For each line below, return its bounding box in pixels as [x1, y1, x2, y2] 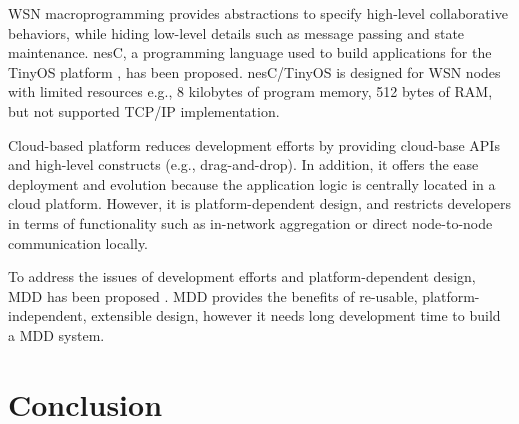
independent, [8, 305, 87, 326]
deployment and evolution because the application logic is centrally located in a [8, 173, 496, 194]
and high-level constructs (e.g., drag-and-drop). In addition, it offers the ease [8, 154, 479, 175]
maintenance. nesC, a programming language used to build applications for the [8, 42, 492, 63]
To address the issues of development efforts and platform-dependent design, [8, 266, 476, 287]
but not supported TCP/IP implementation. [8, 100, 280, 121]
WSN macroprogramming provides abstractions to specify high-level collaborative [8, 3, 508, 23]
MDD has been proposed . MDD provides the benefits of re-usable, [8, 285, 418, 306]
